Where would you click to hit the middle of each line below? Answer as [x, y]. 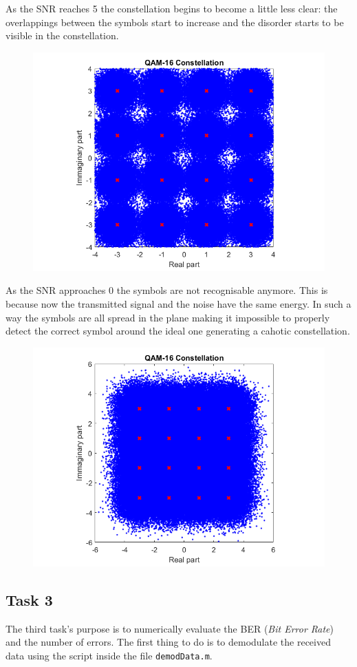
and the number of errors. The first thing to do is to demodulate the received [168, 642]
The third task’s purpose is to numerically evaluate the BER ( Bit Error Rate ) [170, 628]
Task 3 [29, 599]
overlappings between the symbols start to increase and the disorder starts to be [175, 22]
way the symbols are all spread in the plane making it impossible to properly [168, 317]
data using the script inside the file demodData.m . [109, 655]
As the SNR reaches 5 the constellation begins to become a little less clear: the [172, 8]
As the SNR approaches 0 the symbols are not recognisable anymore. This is [167, 290]
